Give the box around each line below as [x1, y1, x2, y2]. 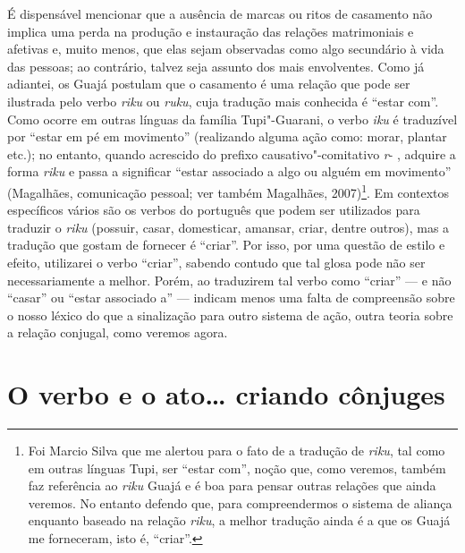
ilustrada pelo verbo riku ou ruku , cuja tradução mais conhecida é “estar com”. [7, 91, 439, 110]
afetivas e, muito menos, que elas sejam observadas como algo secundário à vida [7, 39, 444, 58]
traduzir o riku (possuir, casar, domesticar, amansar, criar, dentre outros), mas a [7, 217, 450, 236]
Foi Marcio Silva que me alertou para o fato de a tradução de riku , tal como [28, 441, 445, 460]
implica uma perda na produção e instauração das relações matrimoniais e [7, 21, 414, 40]
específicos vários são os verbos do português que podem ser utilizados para [7, 200, 420, 219]
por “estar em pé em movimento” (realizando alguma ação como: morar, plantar [7, 127, 447, 146]
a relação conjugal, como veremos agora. [7, 323, 228, 342]
